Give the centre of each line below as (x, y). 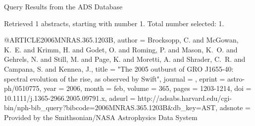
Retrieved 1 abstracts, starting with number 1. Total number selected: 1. (114, 23)
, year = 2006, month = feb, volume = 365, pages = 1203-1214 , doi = (145, 88)
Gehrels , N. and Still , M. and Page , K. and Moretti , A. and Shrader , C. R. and (125, 59)
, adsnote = (233, 107)
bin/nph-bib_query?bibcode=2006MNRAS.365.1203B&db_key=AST (110, 107)
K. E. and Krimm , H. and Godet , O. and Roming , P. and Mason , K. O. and (121, 49)
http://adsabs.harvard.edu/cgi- (185, 98)
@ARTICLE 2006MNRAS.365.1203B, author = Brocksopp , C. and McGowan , (121, 40)
